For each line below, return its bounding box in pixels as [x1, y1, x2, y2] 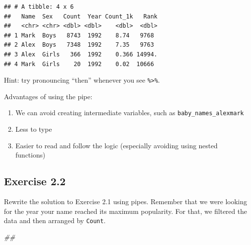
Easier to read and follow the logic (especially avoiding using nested [15, 140, 218, 150]
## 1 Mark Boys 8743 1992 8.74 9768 [4, 32, 154, 39]
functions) [15, 150, 45, 160]
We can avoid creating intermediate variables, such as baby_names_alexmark [15, 107, 244, 118]
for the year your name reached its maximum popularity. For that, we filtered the [4, 206, 247, 216]
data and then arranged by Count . [4, 215, 106, 226]
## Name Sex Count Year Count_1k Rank [4, 13, 157, 20]
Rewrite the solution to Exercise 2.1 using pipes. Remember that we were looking [4, 196, 247, 207]
